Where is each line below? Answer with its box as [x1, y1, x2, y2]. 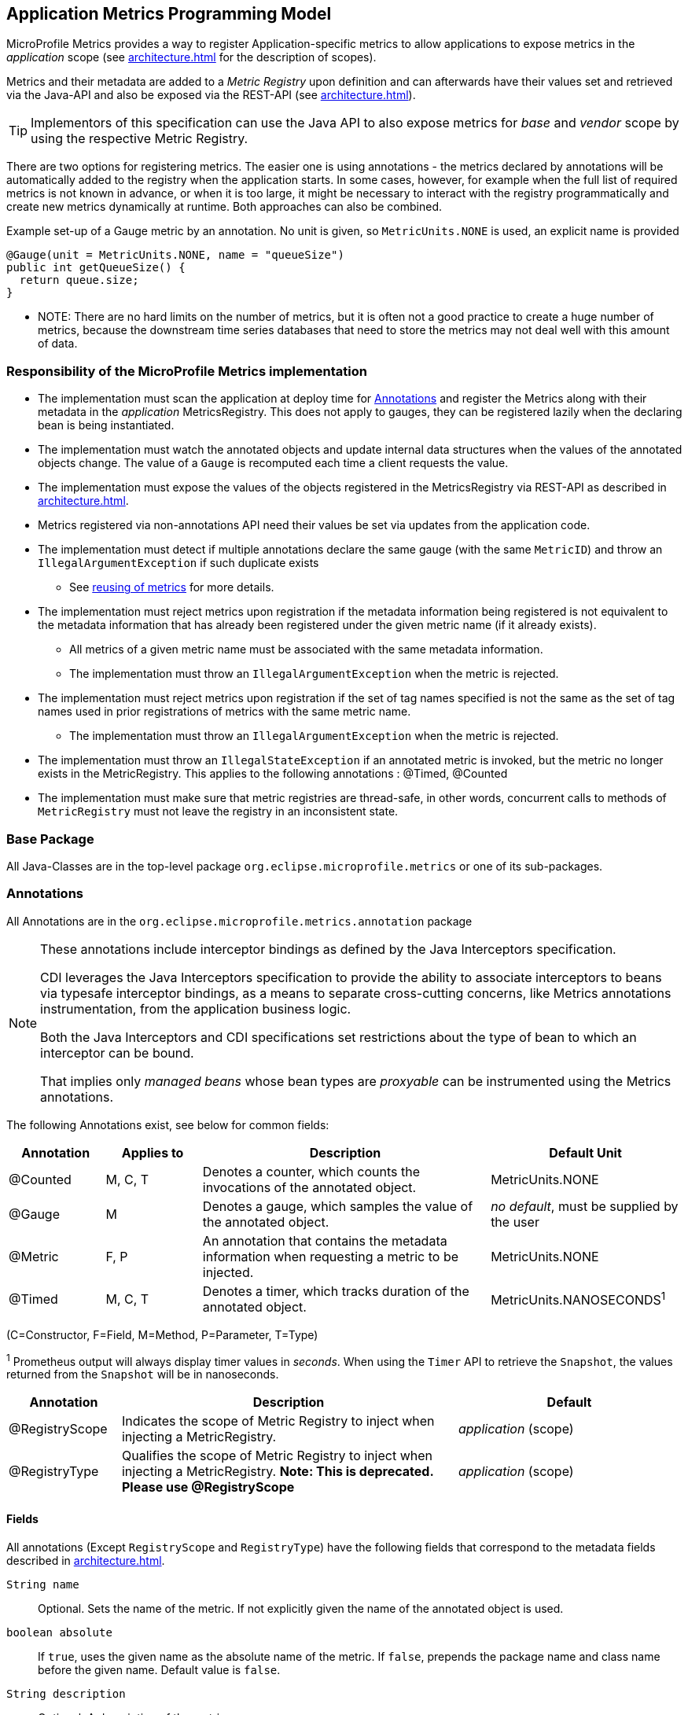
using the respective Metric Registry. [31, 131, 248, 147]
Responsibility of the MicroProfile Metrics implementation [6, 363, 367, 379]
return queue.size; [19, 274, 139, 287]
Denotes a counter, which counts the [202, 1163, 421, 1180]
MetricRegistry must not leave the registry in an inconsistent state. [38, 804, 399, 819]
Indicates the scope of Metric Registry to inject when [121, 1413, 435, 1430]
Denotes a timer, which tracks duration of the [202, 1283, 469, 1299]
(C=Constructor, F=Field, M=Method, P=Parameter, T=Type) [6, 1327, 318, 1341]
